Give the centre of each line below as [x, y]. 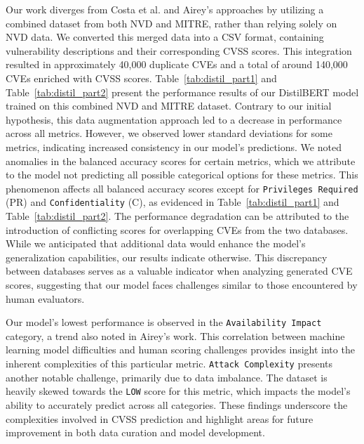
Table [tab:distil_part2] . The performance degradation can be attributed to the [177, 216]
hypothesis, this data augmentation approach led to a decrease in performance [174, 119]
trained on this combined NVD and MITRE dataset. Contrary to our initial [169, 106]
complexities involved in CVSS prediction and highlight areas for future [160, 418]
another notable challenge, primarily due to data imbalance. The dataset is [167, 377]
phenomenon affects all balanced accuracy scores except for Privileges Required [182, 188]
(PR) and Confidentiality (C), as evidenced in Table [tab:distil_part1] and [173, 202]
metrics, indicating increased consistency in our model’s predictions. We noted [174, 146]
